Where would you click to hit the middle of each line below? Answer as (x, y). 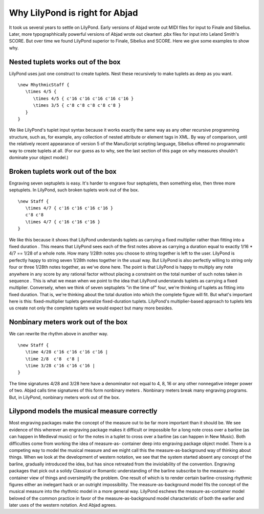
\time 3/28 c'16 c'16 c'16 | (60, 365)
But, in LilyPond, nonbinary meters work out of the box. (65, 397)
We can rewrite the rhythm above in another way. (59, 334)
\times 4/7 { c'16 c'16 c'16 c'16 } (69, 208)
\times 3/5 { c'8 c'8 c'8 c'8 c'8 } (77, 105)
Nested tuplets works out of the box (65, 62)
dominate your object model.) (39, 157)
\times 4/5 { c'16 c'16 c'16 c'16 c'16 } (83, 98)
